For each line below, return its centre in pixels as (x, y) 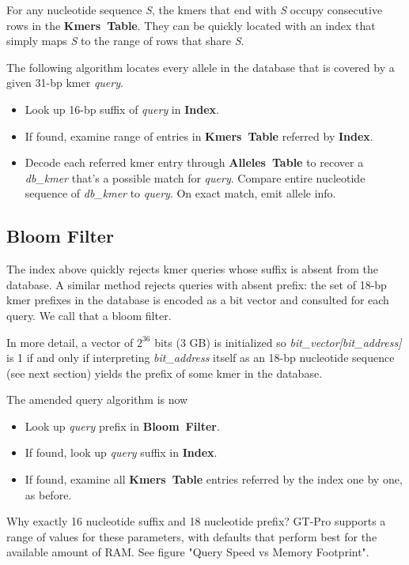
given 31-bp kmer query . (65, 83)
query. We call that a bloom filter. (89, 315)
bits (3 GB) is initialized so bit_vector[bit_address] (278, 342)
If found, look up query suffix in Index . (121, 452)
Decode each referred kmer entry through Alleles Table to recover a (194, 162)
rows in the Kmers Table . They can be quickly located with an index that (191, 25)
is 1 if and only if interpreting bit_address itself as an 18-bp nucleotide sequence (201, 358)
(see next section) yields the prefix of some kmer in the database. (165, 373)
